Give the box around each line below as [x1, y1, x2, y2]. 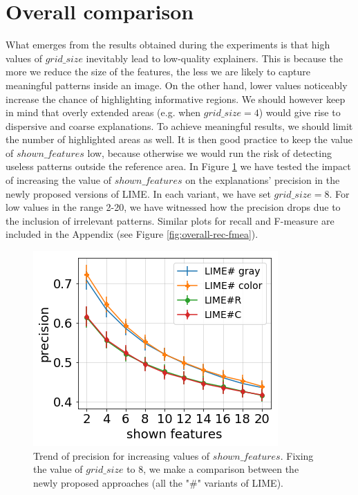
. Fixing [280, 448, 314, 463]
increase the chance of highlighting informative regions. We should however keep [6, 91, 346, 106]
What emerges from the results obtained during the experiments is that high [6, 37, 330, 52]
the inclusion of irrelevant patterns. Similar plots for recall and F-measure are [6, 213, 335, 227]
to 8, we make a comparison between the [126, 462, 299, 476]
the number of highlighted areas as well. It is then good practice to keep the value [6, 132, 352, 147]
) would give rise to [258, 105, 341, 120]
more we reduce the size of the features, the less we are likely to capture [6, 64, 311, 79]
